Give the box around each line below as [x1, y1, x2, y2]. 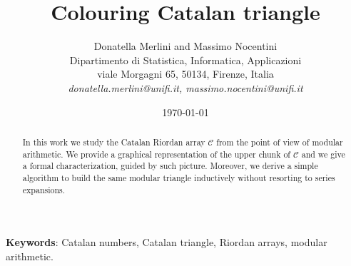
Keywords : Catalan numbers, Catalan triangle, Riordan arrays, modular [6, 235, 327, 250]
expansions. [22, 183, 66, 195]
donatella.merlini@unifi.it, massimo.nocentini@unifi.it [68, 80, 303, 95]
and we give [301, 148, 345, 160]
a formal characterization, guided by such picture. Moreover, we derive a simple [22, 160, 318, 172]
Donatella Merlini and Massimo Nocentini [93, 39, 278, 53]
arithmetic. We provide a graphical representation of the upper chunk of [22, 148, 290, 160]
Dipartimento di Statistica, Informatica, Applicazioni [69, 52, 302, 67]
